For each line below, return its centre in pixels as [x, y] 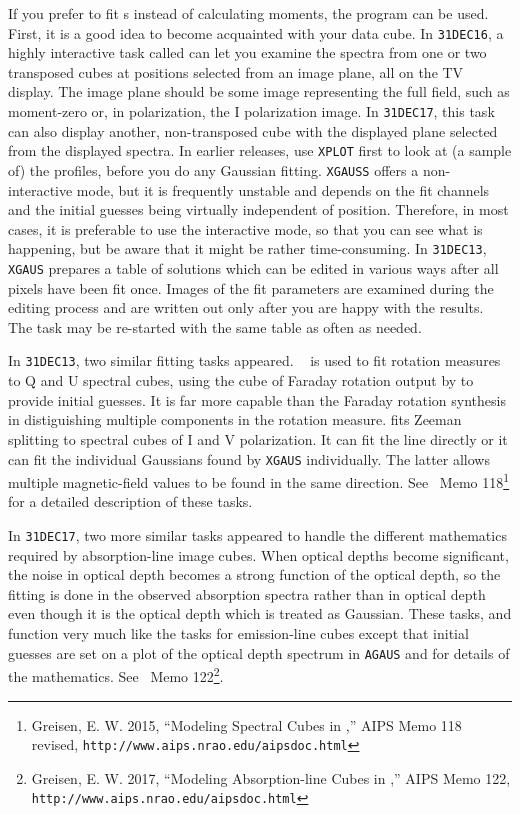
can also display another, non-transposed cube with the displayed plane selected [253, 130]
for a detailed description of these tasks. [130, 501]
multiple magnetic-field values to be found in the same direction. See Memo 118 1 [259, 480]
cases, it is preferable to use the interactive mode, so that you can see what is [245, 228]
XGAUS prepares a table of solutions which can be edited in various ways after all [253, 268]
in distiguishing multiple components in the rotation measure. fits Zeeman [235, 419]
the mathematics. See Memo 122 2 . [116, 674]
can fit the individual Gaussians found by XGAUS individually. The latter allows [249, 458]
